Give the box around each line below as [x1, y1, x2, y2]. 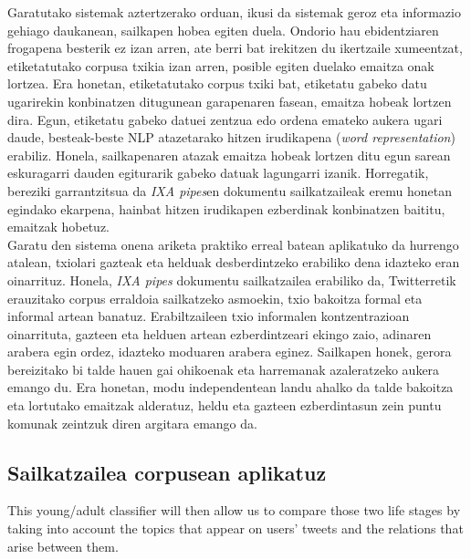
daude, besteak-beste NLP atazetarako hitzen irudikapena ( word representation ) [7, 128, 455, 147]
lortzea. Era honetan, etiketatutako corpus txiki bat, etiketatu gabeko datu [7, 74, 427, 93]
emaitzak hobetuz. [7, 217, 110, 236]
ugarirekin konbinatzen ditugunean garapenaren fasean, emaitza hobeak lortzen [7, 91, 452, 110]
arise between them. [7, 536, 119, 555]
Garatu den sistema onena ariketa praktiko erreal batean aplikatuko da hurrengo [7, 234, 459, 254]
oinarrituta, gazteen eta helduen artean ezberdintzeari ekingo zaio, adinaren [7, 324, 432, 343]
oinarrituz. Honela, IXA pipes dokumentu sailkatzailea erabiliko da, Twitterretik [7, 270, 456, 289]
